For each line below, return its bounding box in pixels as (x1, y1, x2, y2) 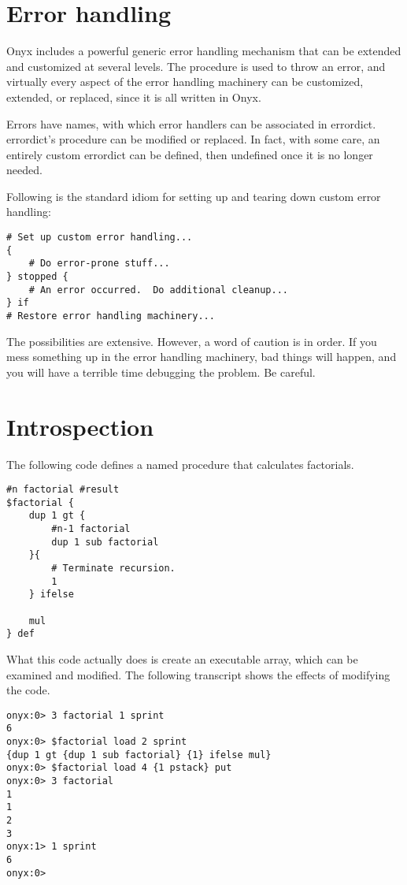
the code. (6, 682, 50, 698)
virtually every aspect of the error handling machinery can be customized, (6, 73, 364, 90)
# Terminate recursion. (51, 563, 176, 575)
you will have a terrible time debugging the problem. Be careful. (6, 363, 316, 380)
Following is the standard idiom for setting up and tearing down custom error (6, 188, 381, 204)
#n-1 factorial (51, 523, 131, 535)
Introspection (6, 410, 154, 442)
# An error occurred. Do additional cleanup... (28, 284, 288, 296)
